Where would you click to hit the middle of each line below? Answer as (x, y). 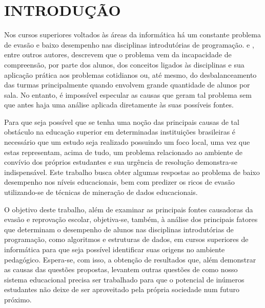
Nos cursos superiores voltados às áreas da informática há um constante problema (133, 35)
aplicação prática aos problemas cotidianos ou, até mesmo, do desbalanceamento (130, 74)
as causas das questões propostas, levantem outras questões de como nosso (121, 269)
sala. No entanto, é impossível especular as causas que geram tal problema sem (128, 94)
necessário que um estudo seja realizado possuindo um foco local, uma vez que (127, 142)
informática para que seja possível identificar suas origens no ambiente (115, 249)
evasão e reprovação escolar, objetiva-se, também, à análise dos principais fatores (131, 219)
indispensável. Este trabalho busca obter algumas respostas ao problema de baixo (132, 172)
